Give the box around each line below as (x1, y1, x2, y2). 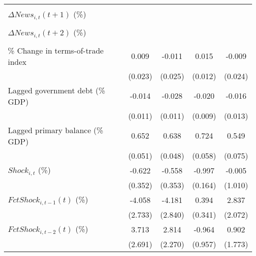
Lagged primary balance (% (8, 124, 103, 136)
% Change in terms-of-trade (8, 44, 104, 56)
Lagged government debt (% (8, 84, 105, 96)
